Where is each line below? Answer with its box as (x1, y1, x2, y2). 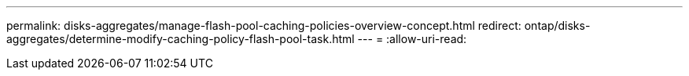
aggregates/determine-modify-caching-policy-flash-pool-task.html (6, 32, 355, 45)
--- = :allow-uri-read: (357, 32, 467, 45)
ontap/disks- (524, 19, 591, 32)
